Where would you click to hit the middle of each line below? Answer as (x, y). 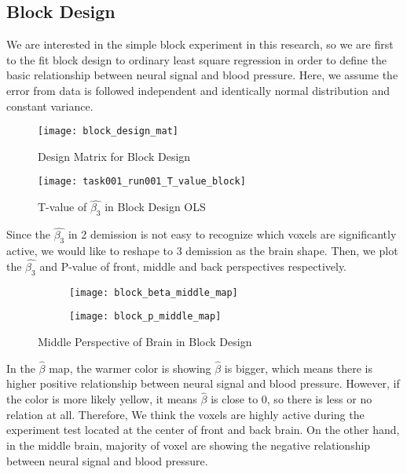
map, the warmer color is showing (130, 368)
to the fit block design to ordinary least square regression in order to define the (197, 59)
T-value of (62, 207)
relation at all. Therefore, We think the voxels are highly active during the (185, 414)
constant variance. (50, 106)
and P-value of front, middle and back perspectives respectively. (193, 266)
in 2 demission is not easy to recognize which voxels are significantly (232, 234)
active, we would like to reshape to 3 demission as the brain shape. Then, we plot (202, 251)
